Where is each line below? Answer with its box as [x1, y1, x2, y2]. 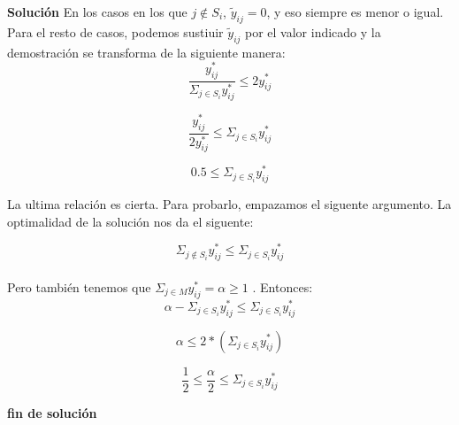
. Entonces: [252, 277, 313, 296]
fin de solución [7, 403, 97, 421]
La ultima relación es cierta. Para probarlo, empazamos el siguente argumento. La [7, 195, 452, 213]
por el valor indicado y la [245, 22, 381, 41]
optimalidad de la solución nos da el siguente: [7, 212, 254, 230]
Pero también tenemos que [7, 277, 151, 296]
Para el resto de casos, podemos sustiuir [7, 22, 224, 41]
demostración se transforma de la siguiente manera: [7, 42, 286, 61]
